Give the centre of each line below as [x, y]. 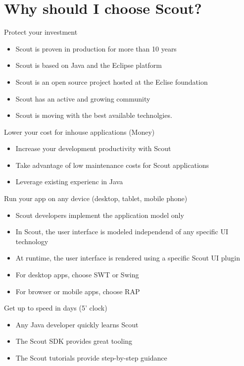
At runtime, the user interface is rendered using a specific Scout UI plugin [128, 258]
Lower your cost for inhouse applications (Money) [79, 131]
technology [32, 241]
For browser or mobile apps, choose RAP [78, 291]
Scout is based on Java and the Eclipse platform [89, 65]
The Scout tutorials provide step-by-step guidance [91, 358]
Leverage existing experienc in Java [69, 182]
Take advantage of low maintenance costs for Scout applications [112, 165]
